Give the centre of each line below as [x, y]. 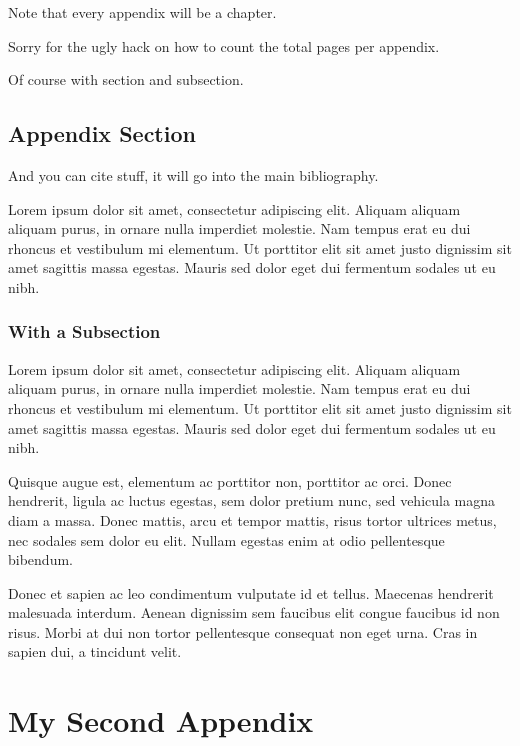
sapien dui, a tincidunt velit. [95, 651]
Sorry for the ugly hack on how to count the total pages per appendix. [224, 45]
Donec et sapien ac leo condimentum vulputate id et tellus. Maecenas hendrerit [251, 592]
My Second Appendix [161, 720]
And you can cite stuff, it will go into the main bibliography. [193, 174]
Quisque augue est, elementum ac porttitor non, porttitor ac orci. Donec [230, 480]
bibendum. [40, 559]
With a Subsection [84, 331]
